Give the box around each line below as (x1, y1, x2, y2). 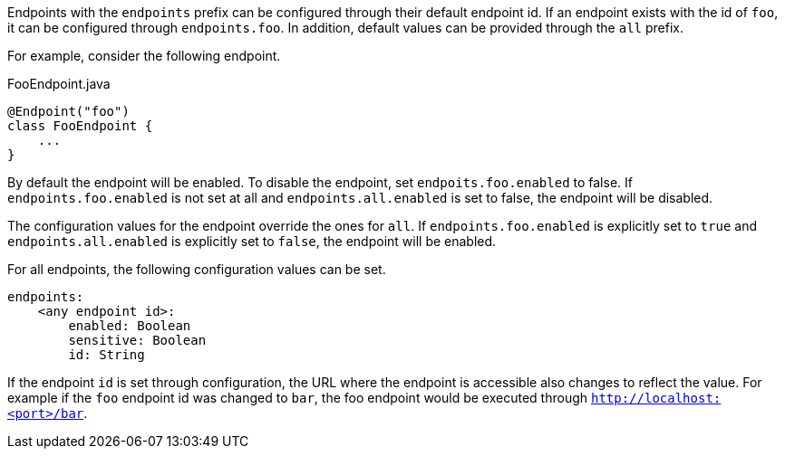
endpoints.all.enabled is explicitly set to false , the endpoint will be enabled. (7, 233, 497, 249)
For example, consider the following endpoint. (7, 48, 281, 63)
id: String (68, 347, 145, 362)
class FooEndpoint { (7, 119, 153, 133)
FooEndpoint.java (7, 76, 111, 91)
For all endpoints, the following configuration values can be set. (7, 261, 386, 277)
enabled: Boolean (68, 318, 191, 333)
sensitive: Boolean (68, 333, 207, 347)
